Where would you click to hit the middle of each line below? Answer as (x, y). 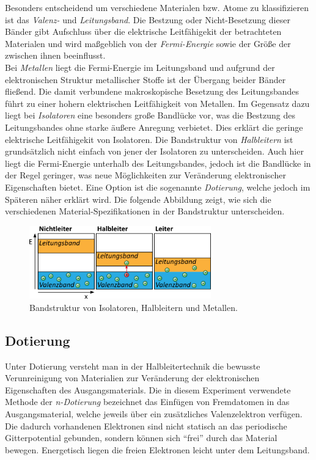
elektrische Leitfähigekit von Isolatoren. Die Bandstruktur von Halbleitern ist (149, 139)
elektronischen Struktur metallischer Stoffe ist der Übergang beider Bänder (145, 79)
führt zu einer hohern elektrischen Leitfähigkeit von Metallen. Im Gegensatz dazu (157, 103)
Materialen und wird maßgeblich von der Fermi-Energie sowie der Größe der (148, 43)
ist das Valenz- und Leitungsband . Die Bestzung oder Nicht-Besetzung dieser (148, 19)
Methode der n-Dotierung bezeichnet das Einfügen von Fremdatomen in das (147, 402)
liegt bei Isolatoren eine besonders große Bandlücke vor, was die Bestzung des (150, 115)
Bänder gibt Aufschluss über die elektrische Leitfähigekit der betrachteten (143, 31)
